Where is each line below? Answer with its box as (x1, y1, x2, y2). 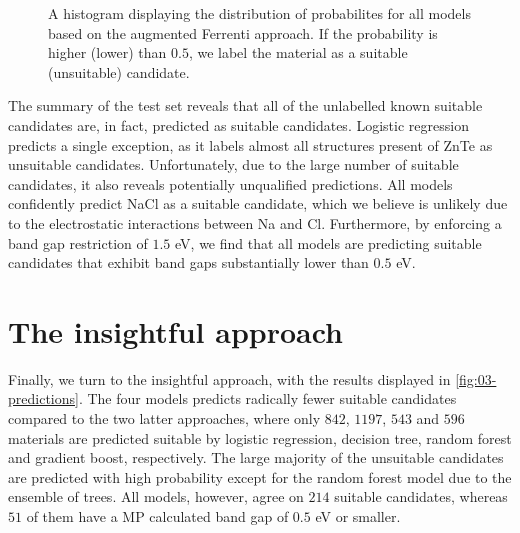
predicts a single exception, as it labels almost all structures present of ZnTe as (8, 134, 493, 155)
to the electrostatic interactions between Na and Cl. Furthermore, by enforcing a (8, 212, 502, 233)
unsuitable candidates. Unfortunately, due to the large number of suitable (8, 154, 459, 175)
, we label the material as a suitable (188, 42, 408, 63)
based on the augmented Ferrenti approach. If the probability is (48, 22, 438, 43)
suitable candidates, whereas (334, 486, 508, 507)
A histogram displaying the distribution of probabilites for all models (48, 3, 471, 23)
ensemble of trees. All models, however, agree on (8, 486, 304, 507)
